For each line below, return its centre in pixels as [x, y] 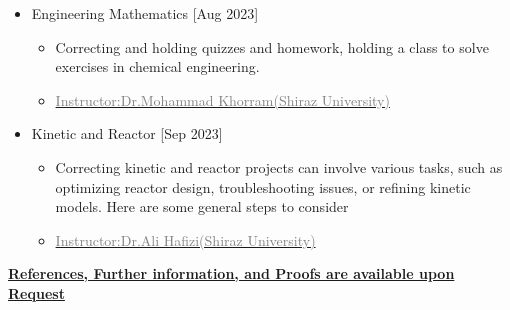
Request [36, 292]
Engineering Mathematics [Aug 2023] [145, 13]
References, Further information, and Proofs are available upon [231, 273]
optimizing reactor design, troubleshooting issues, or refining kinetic [263, 186]
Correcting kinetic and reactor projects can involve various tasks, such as [279, 166]
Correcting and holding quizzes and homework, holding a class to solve [272, 46]
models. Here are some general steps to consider [202, 206]
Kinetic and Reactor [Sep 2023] [127, 133]
